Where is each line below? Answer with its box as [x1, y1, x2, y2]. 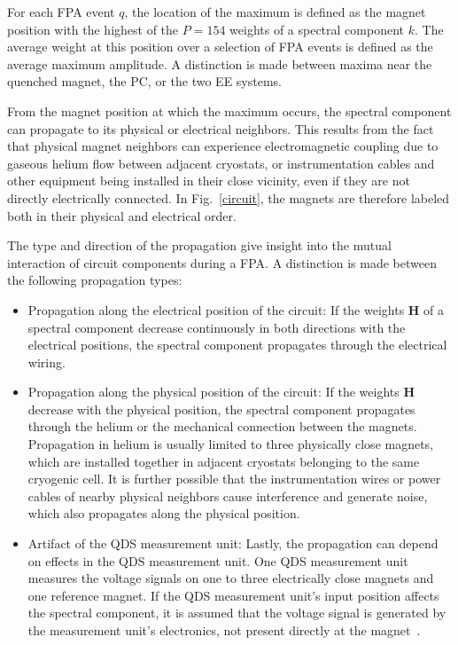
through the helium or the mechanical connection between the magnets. [27, 417, 417, 436]
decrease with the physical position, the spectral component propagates [27, 399, 415, 418]
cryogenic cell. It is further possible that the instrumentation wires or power [27, 469, 441, 488]
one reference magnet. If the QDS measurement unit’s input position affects [27, 586, 439, 604]
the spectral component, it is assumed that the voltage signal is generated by [27, 603, 446, 622]
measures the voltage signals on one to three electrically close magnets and [27, 569, 434, 587]
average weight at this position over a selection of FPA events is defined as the [7, 37, 433, 56]
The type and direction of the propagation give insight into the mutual [7, 236, 392, 255]
